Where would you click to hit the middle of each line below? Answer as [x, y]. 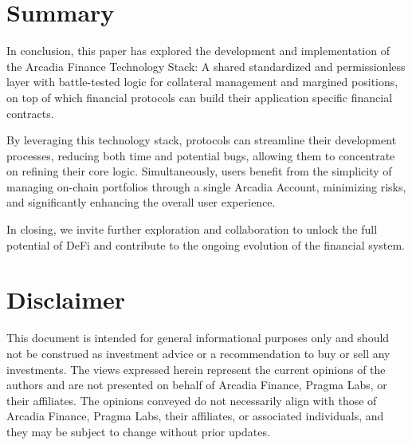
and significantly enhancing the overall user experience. [141, 202]
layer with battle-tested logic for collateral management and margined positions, [202, 82]
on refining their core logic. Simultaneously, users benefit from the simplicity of [199, 171]
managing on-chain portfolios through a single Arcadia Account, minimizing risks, [206, 186]
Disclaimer [66, 299]
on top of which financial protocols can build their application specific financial [200, 97]
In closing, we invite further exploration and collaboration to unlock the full [192, 229]
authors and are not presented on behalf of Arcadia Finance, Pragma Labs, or [197, 385]
